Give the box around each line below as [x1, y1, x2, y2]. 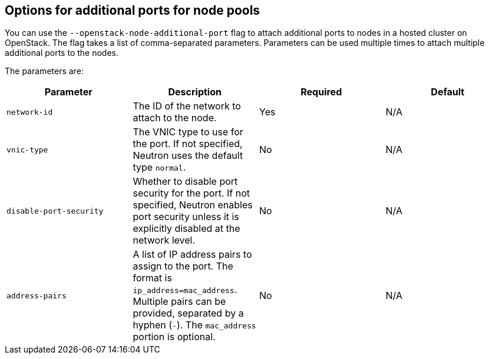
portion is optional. [133, 331, 216, 343]
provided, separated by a [133, 307, 244, 320]
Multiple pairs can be [133, 295, 226, 308]
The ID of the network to [133, 100, 241, 112]
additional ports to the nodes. [5, 48, 119, 58]
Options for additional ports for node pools [5, 3, 260, 18]
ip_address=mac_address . [133, 284, 237, 296]
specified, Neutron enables [133, 199, 253, 211]
